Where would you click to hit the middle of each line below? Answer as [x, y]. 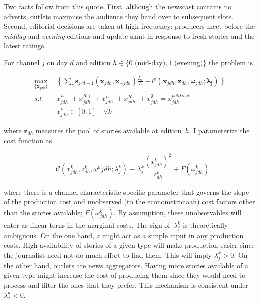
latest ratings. [25, 46]
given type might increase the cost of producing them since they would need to [125, 275]
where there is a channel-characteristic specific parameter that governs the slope [127, 192]
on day [57, 62]
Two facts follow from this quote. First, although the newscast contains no [118, 6]
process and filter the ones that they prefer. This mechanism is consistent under [126, 284]
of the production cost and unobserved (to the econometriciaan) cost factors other [129, 202]
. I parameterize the [219, 130]
